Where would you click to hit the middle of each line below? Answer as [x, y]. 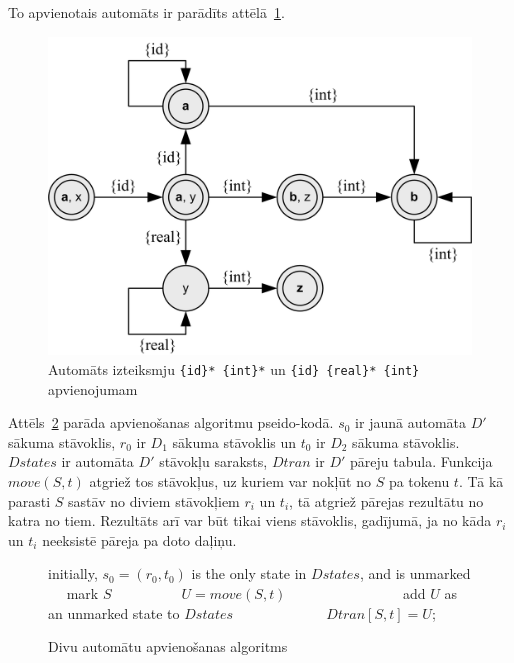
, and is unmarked [415, 573]
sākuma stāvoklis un [234, 441]
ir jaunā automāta [411, 422]
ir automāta [97, 461]
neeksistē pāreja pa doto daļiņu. [139, 539]
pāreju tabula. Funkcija [421, 461]
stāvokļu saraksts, [213, 461]
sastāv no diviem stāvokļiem [154, 500]
